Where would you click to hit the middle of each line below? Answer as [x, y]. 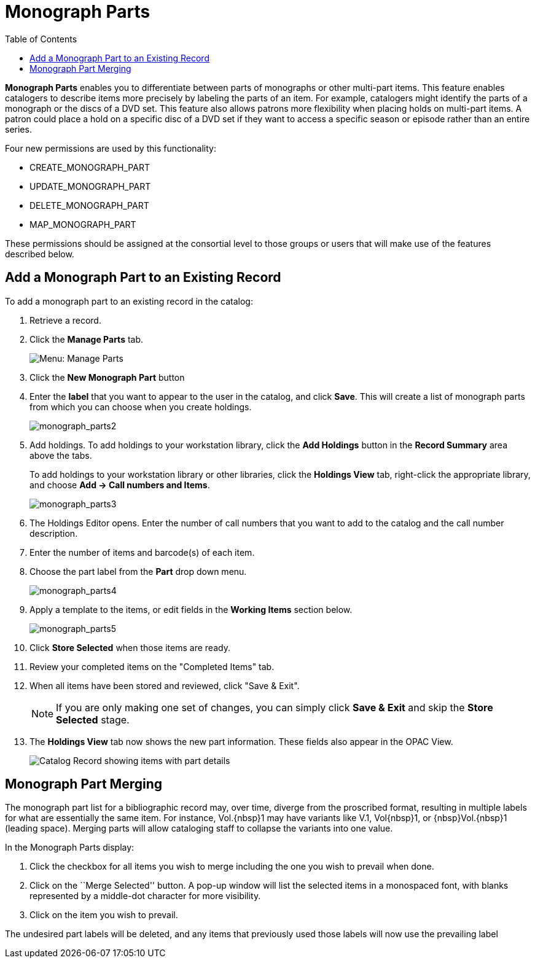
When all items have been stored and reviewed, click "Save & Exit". [165, 685]
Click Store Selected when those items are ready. [130, 647]
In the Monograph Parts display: [70, 848]
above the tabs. [61, 455]
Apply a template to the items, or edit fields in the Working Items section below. [191, 609]
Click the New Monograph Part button [107, 377]
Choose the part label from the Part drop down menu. [138, 571]
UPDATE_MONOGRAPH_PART [90, 186]
